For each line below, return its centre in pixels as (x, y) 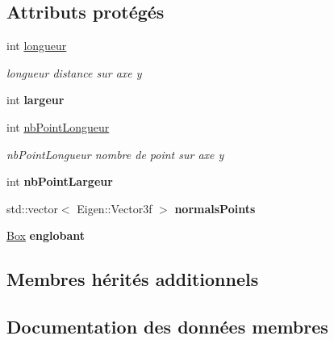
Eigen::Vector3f (115, 208)
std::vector (32, 208)
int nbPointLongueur (58, 126)
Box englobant (46, 235)
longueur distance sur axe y (74, 72)
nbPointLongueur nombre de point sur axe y (115, 154)
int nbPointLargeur (60, 181)
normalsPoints (215, 208)
